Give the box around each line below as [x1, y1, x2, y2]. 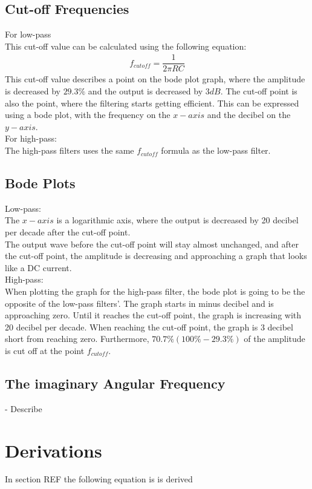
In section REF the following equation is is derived [5, 473, 193, 485]
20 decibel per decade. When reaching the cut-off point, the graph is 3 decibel [5, 320, 293, 333]
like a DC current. [5, 261, 72, 274]
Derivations [5, 438, 102, 462]
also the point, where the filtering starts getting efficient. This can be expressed [5, 96, 299, 109]
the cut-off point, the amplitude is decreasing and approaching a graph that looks [5, 249, 307, 262]
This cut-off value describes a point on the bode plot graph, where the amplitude [5, 73, 305, 85]
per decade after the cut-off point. [5, 226, 131, 238]
